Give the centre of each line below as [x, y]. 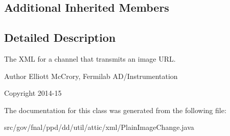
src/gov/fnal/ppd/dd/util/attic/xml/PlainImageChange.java [99, 127]
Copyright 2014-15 [33, 93]
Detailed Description [60, 37]
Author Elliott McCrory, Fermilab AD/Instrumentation [91, 76]
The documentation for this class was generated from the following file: [115, 110]
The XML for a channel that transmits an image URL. [90, 58]
